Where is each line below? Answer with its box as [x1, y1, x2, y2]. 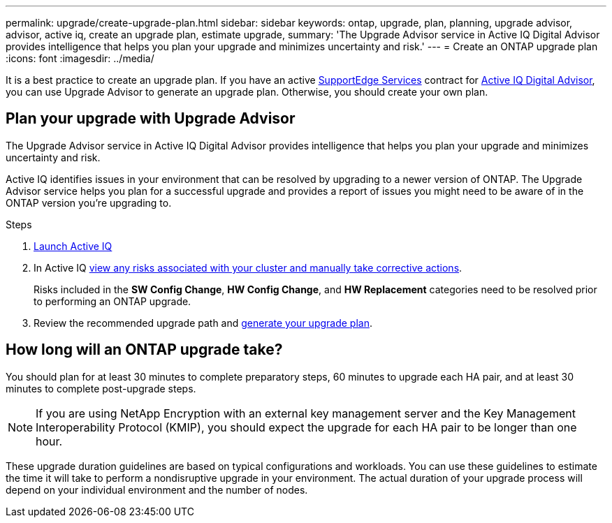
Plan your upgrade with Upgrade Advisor [6, 110, 296, 128]
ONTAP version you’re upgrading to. [6, 196, 172, 209]
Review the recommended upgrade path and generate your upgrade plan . [34, 316, 372, 329]
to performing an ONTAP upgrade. [34, 295, 191, 307]
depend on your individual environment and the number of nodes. [6, 483, 308, 496]
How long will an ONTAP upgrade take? [6, 341, 283, 359]
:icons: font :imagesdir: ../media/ [6, 52, 154, 64]
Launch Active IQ [34, 240, 112, 252]
